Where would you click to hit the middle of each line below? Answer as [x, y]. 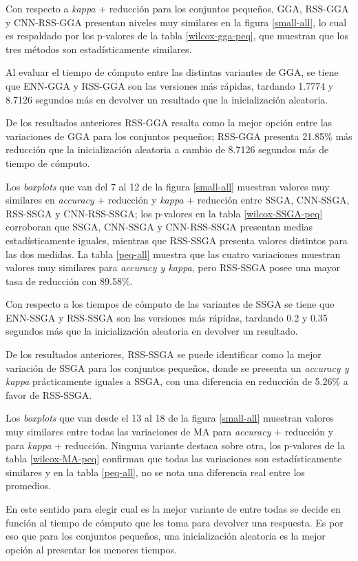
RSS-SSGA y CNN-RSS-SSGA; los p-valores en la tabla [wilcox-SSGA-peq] [164, 213]
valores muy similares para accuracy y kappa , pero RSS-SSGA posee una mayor [173, 267]
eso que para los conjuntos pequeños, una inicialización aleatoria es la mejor [166, 536]
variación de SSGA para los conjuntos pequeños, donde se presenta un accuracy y [177, 367]
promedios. [29, 485]
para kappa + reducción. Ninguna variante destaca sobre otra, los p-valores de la [175, 445]
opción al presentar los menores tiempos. [91, 549]
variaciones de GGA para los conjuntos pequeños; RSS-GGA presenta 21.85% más [179, 136]
